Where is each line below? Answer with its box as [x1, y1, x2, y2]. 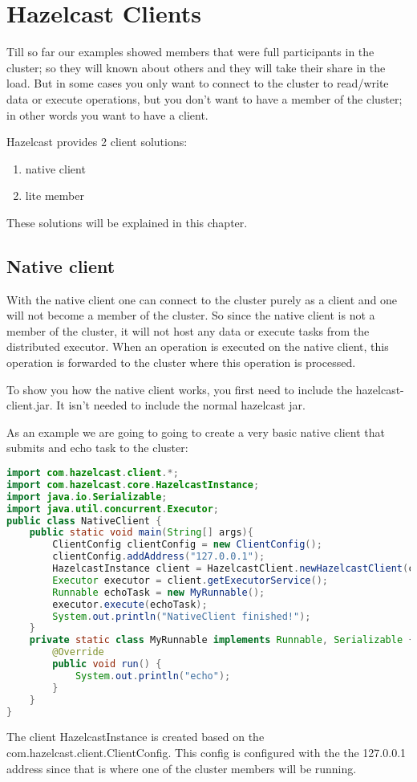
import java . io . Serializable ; [6, 491, 168, 503]
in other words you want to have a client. [6, 106, 208, 123]
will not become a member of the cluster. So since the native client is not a [6, 307, 375, 324]
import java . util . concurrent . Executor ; [6, 503, 219, 515]
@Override [52, 646, 104, 658]
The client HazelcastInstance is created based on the [6, 728, 265, 745]
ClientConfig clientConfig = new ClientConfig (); [52, 539, 322, 551]
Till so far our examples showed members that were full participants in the [6, 43, 374, 60]
